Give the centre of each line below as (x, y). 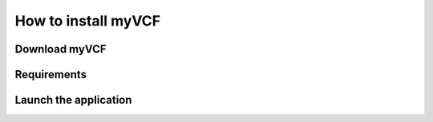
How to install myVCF (87, 21)
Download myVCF (61, 49)
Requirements (51, 75)
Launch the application (73, 100)
